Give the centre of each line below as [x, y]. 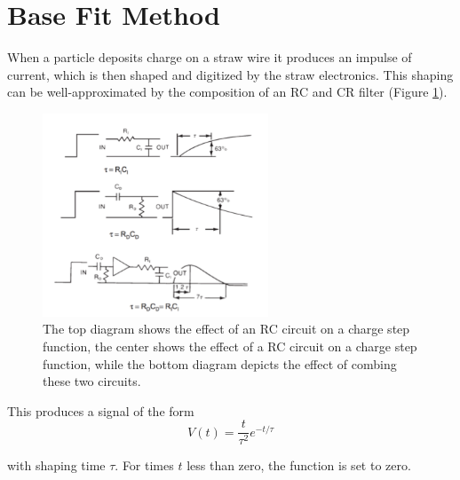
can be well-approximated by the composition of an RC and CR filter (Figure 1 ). [227, 92]
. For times [144, 465]
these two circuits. [92, 381]
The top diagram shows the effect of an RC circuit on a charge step [226, 329]
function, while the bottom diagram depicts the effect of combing [220, 363]
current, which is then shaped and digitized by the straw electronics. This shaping [230, 74]
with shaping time [56, 465]
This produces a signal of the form [101, 410]
